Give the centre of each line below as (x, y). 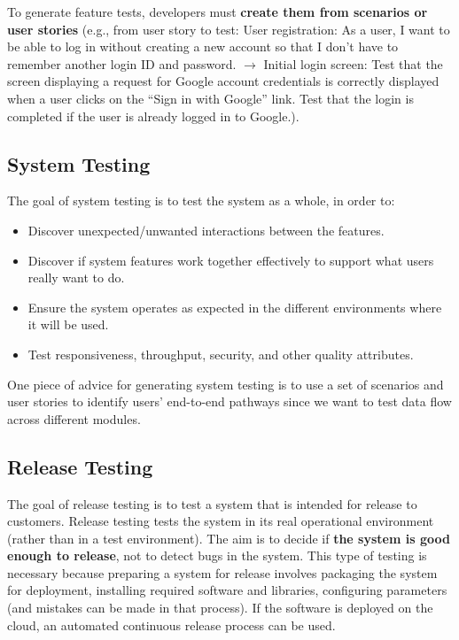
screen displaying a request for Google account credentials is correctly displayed (223, 81)
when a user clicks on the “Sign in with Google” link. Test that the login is (210, 98)
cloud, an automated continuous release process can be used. (171, 625)
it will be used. (68, 324)
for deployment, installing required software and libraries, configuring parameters (227, 590)
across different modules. (74, 418)
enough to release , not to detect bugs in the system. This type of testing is (217, 555)
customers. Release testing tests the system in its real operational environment (221, 521)
